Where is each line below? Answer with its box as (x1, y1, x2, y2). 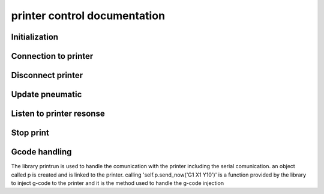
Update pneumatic (11, 89, 82, 100)
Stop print (11, 128, 49, 138)
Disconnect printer (11, 70, 83, 80)
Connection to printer (11, 51, 94, 61)
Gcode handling (11, 147, 72, 157)
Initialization (11, 32, 59, 42)
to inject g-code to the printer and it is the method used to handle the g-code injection (11, 179, 224, 186)
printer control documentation (11, 9, 165, 22)
